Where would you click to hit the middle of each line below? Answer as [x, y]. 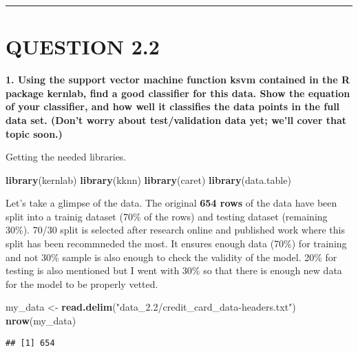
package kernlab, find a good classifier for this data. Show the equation [178, 93]
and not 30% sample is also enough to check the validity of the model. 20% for [171, 257]
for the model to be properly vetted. [82, 283]
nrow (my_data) [41, 321]
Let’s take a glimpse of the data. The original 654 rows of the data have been [171, 203]
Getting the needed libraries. [66, 157]
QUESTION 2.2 [83, 46]
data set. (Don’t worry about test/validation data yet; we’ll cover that [176, 120]
